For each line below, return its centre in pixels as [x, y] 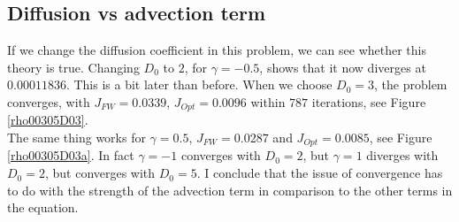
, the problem [411, 84]
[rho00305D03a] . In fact [71, 155]
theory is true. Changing [73, 67]
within [268, 101]
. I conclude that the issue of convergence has [320, 173]
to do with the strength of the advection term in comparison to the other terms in [230, 190]
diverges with [402, 155]
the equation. [43, 207]
